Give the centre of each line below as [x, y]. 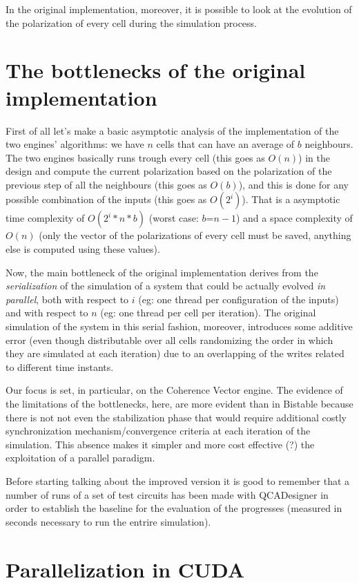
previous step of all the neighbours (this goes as [106, 184]
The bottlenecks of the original [156, 70]
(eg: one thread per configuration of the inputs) [239, 299]
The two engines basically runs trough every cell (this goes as [135, 157]
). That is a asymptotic [291, 199]
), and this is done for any [293, 184]
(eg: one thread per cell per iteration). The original [208, 313]
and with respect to [47, 313]
